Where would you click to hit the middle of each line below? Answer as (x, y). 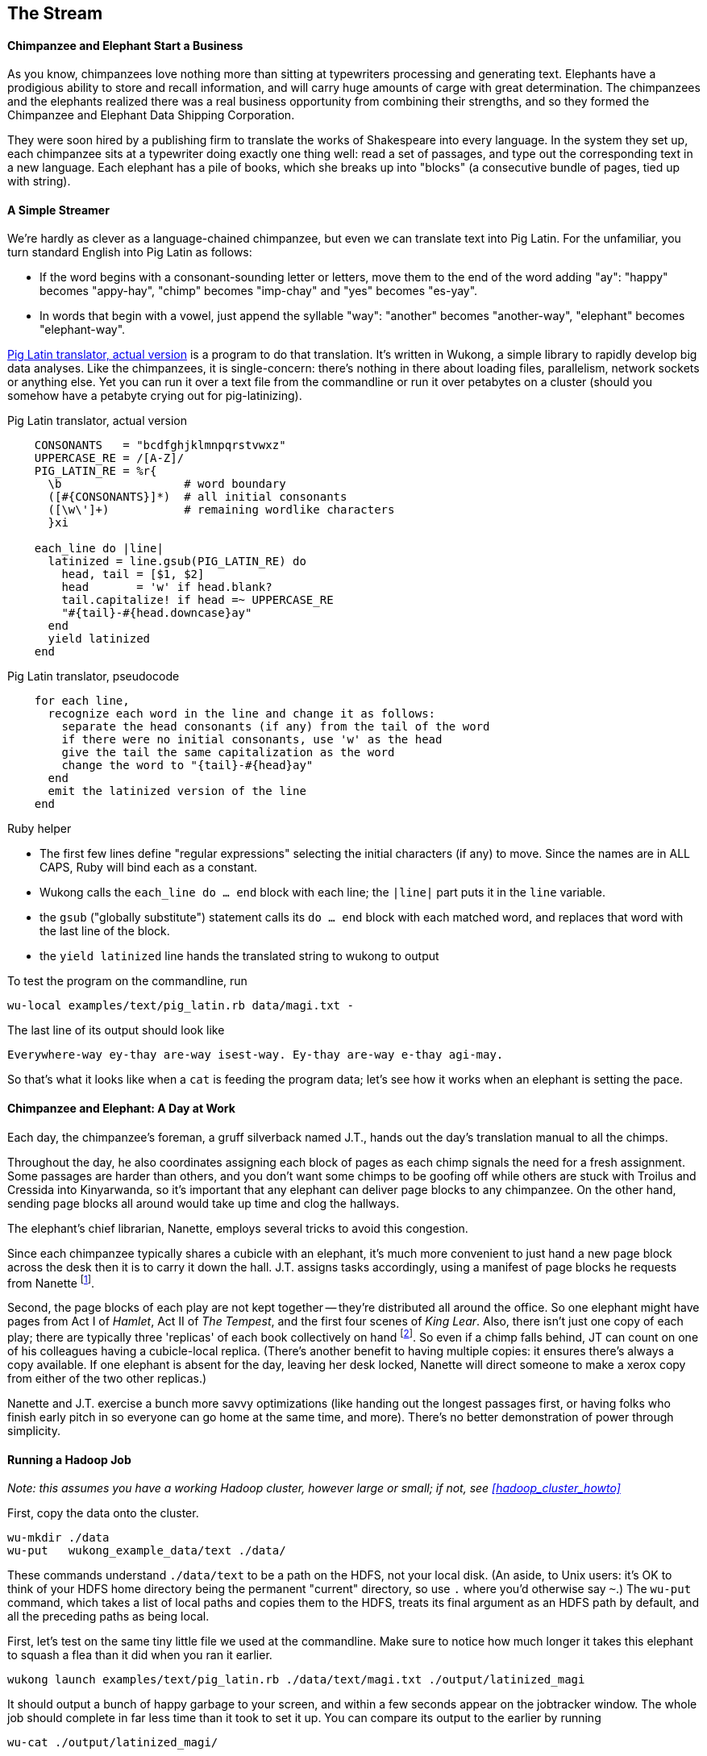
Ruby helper (40, 829)
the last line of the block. (105, 931)
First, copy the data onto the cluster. (103, 1513)
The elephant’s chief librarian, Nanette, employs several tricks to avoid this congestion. (238, 1228)
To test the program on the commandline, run (127, 981)
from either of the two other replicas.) (107, 1378)
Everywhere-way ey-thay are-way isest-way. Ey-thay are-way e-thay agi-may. (256, 1055)
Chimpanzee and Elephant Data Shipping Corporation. (151, 115)
